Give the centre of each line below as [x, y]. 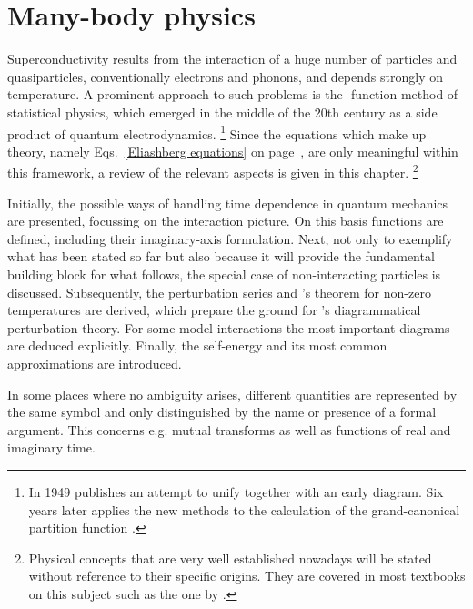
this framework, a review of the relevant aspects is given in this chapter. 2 [213, 171]
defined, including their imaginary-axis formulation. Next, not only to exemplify [230, 238]
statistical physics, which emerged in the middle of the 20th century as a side [222, 112]
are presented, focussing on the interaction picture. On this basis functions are [226, 221]
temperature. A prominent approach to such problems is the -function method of [233, 94]
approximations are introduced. [95, 363]
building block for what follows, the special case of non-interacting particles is [224, 274]
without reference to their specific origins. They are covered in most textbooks [247, 576]
